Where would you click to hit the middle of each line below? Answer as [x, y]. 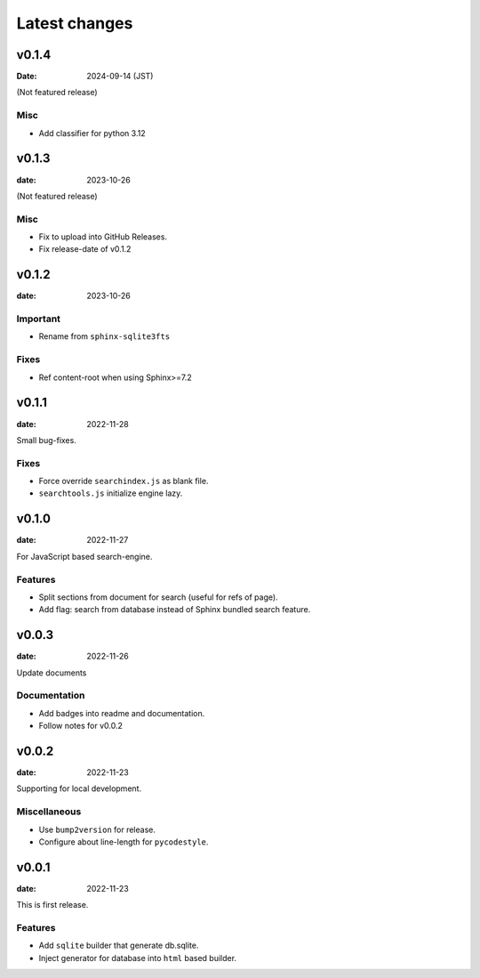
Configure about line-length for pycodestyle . [124, 842]
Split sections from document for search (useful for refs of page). [159, 597]
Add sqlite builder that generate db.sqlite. [119, 946]
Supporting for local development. [79, 788]
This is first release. [52, 905]
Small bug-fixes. [47, 440]
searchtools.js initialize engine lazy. [111, 493]
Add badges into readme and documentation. [122, 713]
